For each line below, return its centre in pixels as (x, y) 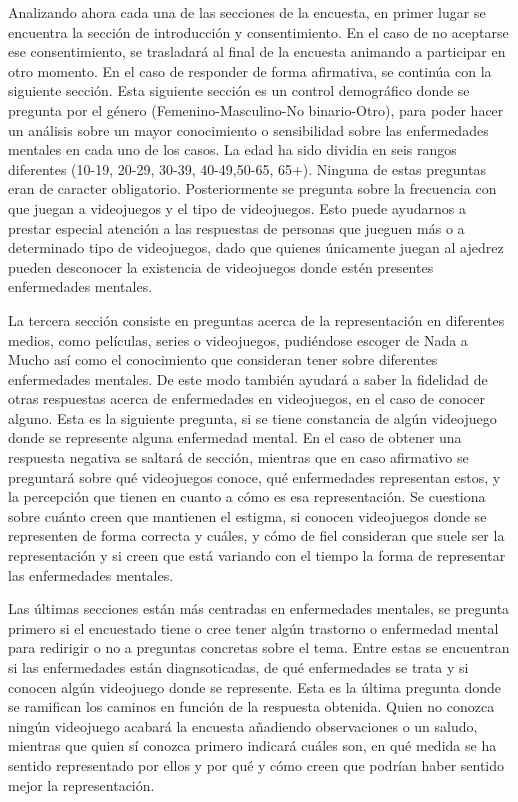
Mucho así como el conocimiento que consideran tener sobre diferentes (223, 359)
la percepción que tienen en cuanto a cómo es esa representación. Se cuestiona (247, 496)
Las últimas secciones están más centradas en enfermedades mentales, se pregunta (259, 608)
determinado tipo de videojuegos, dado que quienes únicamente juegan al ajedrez (256, 247)
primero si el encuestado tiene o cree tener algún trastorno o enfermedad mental (253, 627)
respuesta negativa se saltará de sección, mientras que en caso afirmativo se (238, 457)
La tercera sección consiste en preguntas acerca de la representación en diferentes (256, 319)
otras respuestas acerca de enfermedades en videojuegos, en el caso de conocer (247, 398)
